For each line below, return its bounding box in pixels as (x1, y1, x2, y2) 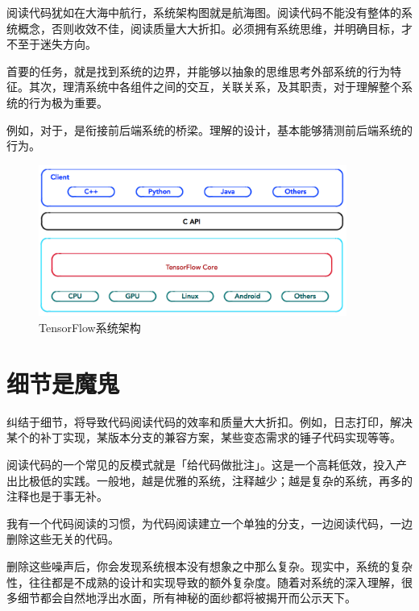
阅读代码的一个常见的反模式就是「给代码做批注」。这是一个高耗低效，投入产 (6, 455, 407, 472)
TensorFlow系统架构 (39, 319, 141, 336)
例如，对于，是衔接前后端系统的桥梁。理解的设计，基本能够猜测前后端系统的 (6, 121, 413, 138)
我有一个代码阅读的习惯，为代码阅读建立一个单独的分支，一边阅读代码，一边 (6, 514, 413, 531)
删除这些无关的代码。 (6, 530, 119, 547)
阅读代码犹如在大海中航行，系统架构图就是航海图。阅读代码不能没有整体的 (6, 4, 401, 20)
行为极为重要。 (28, 94, 108, 110)
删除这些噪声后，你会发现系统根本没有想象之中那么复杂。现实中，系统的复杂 (6, 557, 413, 574)
